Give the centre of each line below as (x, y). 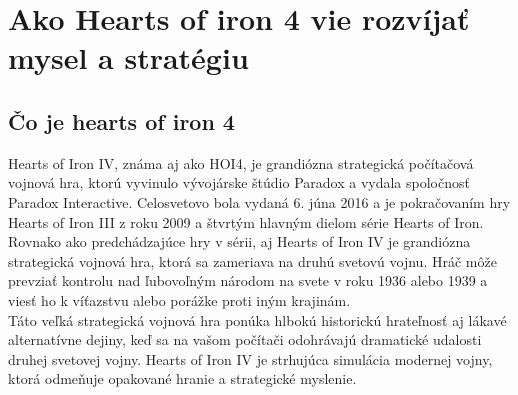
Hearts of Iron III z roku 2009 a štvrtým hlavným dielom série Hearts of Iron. (246, 221)
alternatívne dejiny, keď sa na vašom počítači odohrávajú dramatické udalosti (245, 339)
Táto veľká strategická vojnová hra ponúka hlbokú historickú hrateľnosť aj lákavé (257, 319)
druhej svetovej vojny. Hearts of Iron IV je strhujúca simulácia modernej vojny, (250, 358)
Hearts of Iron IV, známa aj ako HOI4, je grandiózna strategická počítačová (241, 162)
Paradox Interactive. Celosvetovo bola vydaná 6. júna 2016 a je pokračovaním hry (259, 201)
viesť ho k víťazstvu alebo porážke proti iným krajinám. (179, 299)
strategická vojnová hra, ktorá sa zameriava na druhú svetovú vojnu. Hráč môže (252, 260)
